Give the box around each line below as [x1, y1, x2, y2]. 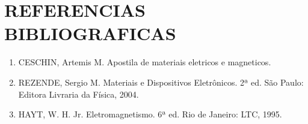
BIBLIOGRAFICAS [4, 21, 176, 46]
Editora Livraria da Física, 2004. [18, 87, 139, 100]
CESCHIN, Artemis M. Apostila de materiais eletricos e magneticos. [18, 56, 271, 68]
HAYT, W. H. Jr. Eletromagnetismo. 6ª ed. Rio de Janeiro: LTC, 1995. [18, 108, 282, 120]
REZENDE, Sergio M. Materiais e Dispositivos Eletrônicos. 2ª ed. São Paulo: [18, 75, 304, 88]
